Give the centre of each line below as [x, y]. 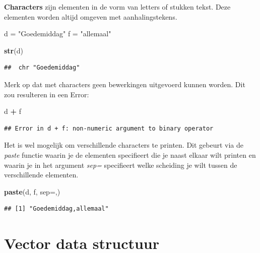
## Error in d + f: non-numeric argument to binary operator [109, 128]
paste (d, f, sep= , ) [32, 191]
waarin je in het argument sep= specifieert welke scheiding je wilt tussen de [121, 165]
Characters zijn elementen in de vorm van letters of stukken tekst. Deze [117, 7]
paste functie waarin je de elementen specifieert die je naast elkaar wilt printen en [130, 154]
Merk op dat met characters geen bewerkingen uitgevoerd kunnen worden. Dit [125, 84]
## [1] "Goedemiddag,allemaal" [56, 209]
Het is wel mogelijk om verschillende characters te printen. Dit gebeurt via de [124, 145]
